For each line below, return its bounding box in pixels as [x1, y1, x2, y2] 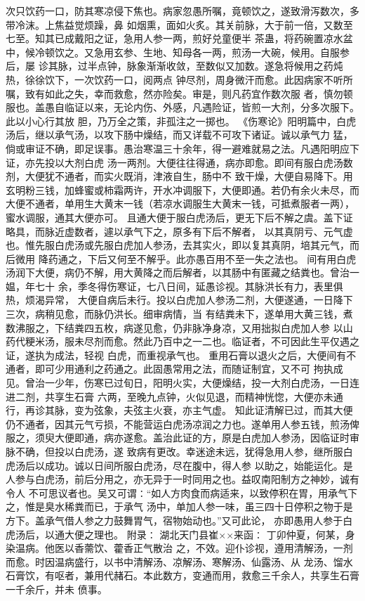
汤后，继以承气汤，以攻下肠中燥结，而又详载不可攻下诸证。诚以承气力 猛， [6, 127, 353, 142]
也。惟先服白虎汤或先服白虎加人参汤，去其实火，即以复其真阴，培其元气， [6, 238, 350, 252]
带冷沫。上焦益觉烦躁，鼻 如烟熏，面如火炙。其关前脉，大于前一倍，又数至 [6, 17, 353, 32]
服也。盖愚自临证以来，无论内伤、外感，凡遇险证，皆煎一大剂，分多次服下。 [6, 100, 359, 115]
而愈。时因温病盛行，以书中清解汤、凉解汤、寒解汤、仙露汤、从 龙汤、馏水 [6, 554, 353, 569]
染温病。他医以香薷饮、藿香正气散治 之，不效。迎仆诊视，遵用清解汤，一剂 [6, 541, 353, 555]
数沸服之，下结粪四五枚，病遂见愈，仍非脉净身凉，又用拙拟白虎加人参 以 [6, 320, 343, 335]
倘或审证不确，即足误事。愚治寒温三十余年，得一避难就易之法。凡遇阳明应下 [6, 141, 359, 155]
